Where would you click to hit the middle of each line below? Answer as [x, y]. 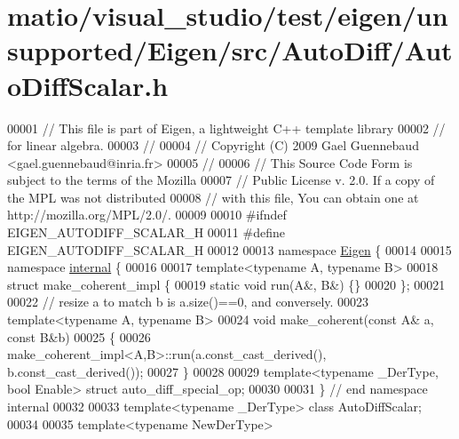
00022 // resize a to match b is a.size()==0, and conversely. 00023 [188, 302]
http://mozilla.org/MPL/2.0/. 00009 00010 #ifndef [147, 215]
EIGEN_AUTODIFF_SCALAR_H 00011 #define [146, 232]
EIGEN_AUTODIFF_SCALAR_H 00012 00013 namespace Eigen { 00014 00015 [229, 249]
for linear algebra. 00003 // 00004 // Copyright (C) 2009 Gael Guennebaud [213, 145]
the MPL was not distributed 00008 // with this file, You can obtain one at [213, 197]
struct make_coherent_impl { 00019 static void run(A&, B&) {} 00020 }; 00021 [226, 284]
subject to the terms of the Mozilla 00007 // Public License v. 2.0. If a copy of [221, 180]
